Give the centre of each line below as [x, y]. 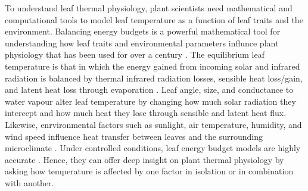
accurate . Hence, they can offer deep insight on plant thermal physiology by [144, 159]
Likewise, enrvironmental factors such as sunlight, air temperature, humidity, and [153, 124]
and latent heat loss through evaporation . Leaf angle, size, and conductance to [149, 90]
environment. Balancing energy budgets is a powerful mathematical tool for [143, 31]
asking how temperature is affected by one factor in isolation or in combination [149, 171]
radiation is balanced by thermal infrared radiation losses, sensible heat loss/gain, [154, 78]
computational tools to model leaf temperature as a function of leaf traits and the [154, 19]
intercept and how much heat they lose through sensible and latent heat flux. [146, 113]
